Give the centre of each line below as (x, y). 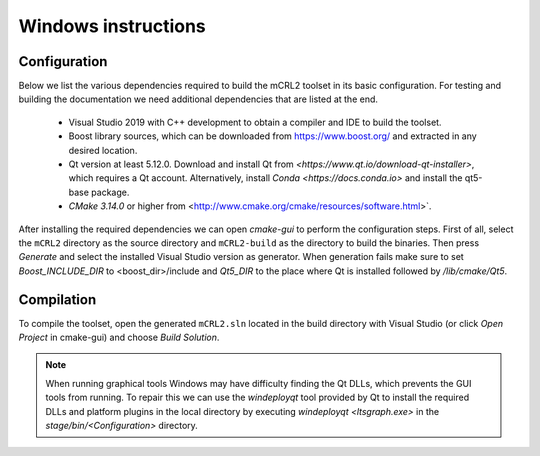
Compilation (57, 299)
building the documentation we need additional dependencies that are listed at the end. (198, 99)
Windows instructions (112, 26)
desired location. (103, 150)
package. (110, 192)
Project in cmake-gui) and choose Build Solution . (119, 337)
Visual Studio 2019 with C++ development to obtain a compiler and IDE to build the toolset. (255, 122)
